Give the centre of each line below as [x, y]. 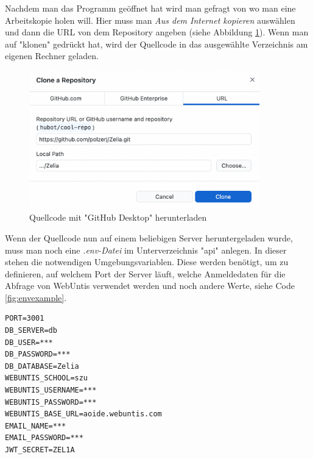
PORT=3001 [25, 318]
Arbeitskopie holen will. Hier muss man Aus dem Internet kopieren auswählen [150, 20]
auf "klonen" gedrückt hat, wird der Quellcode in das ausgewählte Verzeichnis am [156, 44]
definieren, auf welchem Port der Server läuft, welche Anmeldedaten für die [145, 273]
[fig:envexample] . [36, 297]
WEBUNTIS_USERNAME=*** [51, 390]
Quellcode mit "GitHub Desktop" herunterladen [118, 217]
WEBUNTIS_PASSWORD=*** [51, 402]
